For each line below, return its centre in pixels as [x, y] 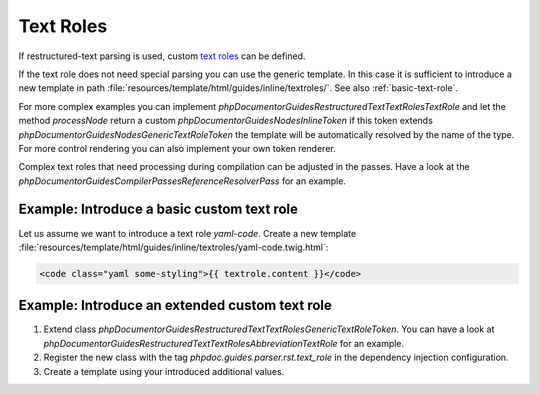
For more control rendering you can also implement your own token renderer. [177, 148]
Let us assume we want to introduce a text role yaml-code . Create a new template [187, 233]
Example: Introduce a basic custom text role [158, 209]
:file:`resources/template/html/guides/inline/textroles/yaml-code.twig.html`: [173, 247]
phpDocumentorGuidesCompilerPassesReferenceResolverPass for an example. [182, 181]
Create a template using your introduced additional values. [164, 371]
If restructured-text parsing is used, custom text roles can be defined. [162, 56]
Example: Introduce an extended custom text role [175, 305]
